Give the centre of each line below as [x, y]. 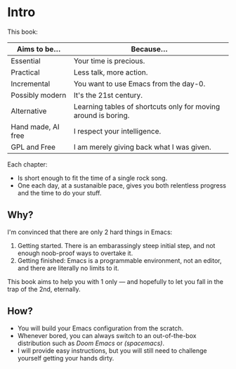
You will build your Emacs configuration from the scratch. [100, 328]
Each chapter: [27, 164]
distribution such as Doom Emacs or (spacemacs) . [91, 343]
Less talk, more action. [111, 72]
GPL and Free [33, 147]
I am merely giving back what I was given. [142, 147]
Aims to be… [39, 48]
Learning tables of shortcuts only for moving [147, 106]
